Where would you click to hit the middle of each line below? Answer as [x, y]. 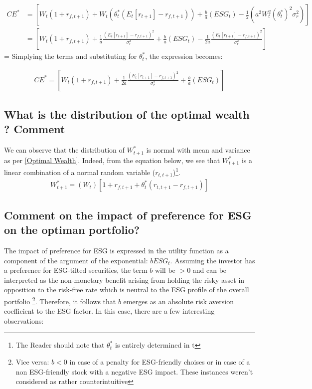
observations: [24, 320]
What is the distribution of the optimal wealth [127, 114]
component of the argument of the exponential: [76, 260]
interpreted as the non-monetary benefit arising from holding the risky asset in [124, 280]
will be [165, 270]
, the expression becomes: [184, 56]
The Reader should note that [60, 345]
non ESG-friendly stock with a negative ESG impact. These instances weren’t [134, 371]
